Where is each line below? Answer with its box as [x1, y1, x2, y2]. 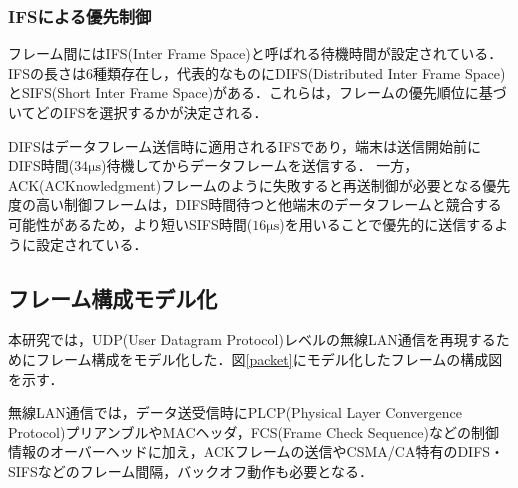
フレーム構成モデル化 [8, 282, 218, 313]
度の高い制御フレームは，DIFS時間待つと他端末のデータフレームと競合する [8, 194, 502, 215]
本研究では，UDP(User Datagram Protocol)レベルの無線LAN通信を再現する [8, 329, 496, 350]
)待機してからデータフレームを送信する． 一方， [101, 155, 419, 176]
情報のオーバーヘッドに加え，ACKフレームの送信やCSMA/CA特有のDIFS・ [8, 441, 505, 462]
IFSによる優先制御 [8, 3, 152, 28]
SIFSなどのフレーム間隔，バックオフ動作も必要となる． [8, 460, 373, 481]
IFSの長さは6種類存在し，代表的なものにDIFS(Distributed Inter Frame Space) [8, 62, 506, 83]
